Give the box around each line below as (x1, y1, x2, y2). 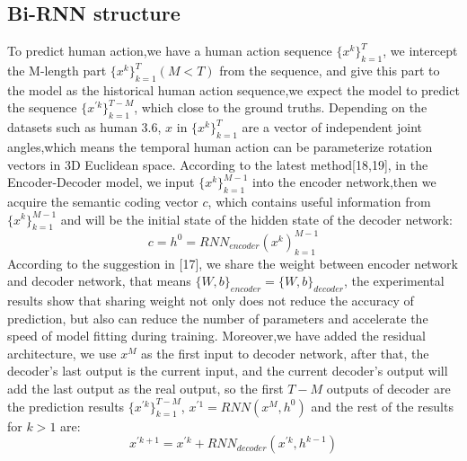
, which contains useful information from (207, 191, 431, 210)
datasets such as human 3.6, (7, 118, 162, 137)
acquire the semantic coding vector (7, 191, 198, 210)
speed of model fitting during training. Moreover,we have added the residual (7, 326, 426, 345)
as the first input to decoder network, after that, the (141, 343, 429, 362)
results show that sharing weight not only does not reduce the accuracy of (7, 291, 414, 310)
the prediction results (7, 396, 125, 415)
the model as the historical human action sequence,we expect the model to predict (7, 80, 460, 99)
